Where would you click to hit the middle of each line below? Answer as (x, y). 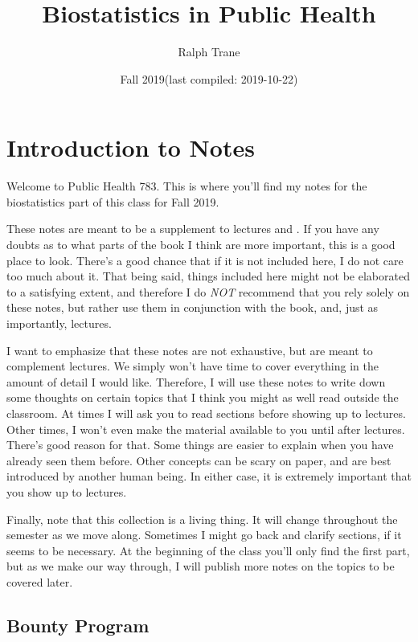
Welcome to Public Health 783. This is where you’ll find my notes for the (187, 186)
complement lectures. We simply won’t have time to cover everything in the (193, 366)
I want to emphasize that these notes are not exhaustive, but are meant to (190, 350)
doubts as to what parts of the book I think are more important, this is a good (201, 245)
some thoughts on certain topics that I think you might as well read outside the (203, 397)
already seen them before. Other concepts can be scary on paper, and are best (199, 460)
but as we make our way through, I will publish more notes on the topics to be (201, 566)
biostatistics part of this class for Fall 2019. (113, 201)
